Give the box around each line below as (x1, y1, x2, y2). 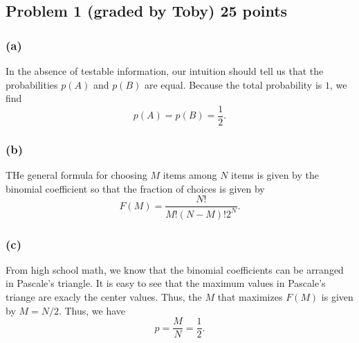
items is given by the (231, 168, 320, 182)
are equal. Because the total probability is (144, 77, 322, 91)
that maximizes (217, 290, 283, 304)
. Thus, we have (58, 303, 126, 317)
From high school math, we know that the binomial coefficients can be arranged (6, 262, 344, 276)
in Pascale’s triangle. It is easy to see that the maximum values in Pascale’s (6, 276, 326, 290)
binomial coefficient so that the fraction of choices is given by (6, 181, 265, 195)
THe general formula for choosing (6, 168, 147, 182)
